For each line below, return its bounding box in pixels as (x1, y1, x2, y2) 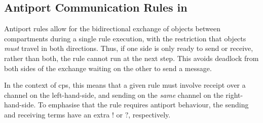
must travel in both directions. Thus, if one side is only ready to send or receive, (4, 43, 253, 53)
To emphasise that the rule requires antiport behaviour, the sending (37, 99, 249, 110)
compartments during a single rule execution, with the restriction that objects (4, 33, 246, 43)
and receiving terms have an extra (4, 109, 110, 119)
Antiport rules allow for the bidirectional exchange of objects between (4, 23, 220, 34)
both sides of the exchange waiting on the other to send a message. (4, 63, 212, 73)
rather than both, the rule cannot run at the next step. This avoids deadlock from (4, 52, 259, 63)
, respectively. (128, 109, 171, 119)
